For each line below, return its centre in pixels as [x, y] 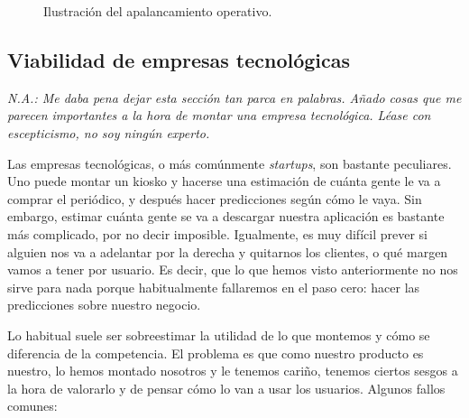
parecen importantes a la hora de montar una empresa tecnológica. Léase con [219, 115]
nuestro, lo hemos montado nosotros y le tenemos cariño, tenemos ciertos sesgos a [233, 371]
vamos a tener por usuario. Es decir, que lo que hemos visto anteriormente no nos [233, 269]
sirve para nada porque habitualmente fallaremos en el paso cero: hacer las [214, 287]
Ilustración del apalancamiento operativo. [158, 11]
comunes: [32, 406]
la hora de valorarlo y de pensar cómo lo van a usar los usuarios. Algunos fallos [226, 388]
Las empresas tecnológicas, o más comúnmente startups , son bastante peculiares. [230, 163]
